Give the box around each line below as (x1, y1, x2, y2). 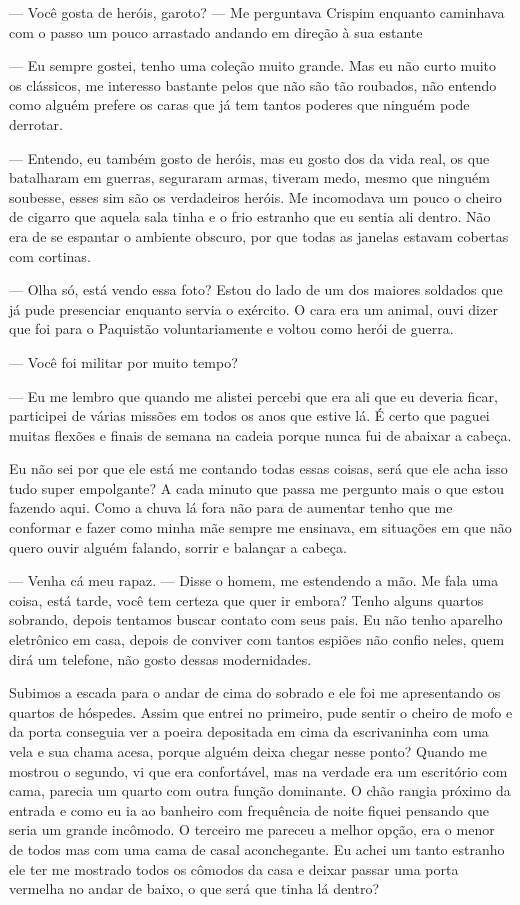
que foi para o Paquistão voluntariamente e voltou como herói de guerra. (9, 318, 454, 339)
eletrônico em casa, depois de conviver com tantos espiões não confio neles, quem (9, 629, 505, 650)
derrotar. (9, 113, 63, 134)
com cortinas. (9, 245, 91, 266)
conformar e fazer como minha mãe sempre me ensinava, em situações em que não (9, 517, 512, 538)
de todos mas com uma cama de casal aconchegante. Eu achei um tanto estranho (9, 838, 505, 859)
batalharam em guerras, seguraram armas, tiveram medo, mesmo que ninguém (9, 167, 490, 188)
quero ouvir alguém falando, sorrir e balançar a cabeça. (9, 536, 347, 557)
